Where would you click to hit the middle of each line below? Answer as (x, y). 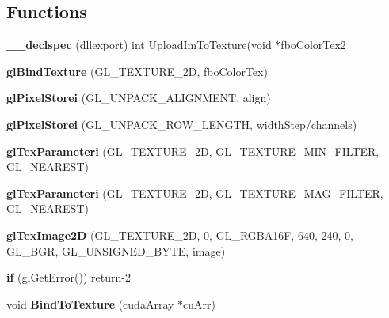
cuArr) (199, 303)
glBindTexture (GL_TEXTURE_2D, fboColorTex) (137, 71)
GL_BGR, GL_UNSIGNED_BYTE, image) (116, 250)
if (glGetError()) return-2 (69, 277)
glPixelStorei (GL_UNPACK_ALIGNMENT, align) (139, 98)
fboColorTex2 (313, 45)
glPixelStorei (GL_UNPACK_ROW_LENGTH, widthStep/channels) (182, 124)
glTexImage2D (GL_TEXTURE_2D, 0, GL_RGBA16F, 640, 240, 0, (180, 235)
